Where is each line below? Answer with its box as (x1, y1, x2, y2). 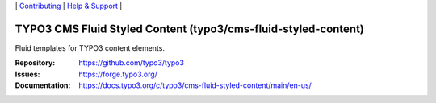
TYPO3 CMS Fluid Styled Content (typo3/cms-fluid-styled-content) (15, 22, 365, 35)
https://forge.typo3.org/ (78, 69, 157, 79)
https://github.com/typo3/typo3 (78, 58, 185, 68)
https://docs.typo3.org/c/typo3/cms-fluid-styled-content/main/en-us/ (78, 80, 312, 90)
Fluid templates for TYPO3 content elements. (15, 43, 166, 52)
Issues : (15, 69, 40, 79)
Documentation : (15, 80, 71, 90)
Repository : (15, 58, 56, 68)
